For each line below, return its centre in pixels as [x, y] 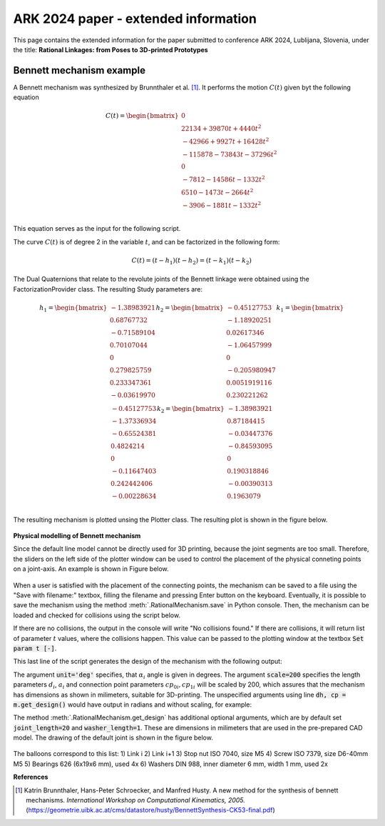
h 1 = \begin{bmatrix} [73, 309]
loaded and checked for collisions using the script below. [97, 615]
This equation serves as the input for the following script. [97, 229]
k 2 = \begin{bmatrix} [191, 409]
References [31, 777]
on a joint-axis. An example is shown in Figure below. [91, 569]
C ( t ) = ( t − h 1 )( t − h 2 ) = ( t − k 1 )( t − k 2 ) [192, 261]
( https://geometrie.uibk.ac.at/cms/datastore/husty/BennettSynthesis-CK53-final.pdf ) [150, 810]
